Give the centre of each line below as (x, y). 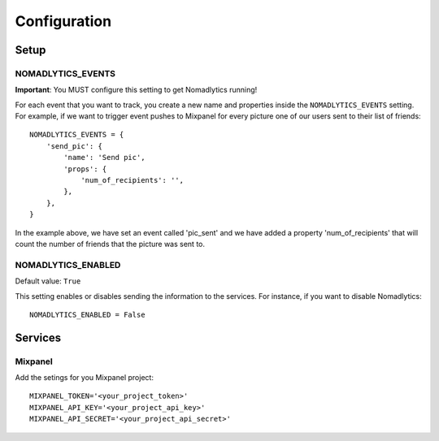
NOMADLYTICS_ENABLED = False (87, 314)
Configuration (63, 21)
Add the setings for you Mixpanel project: (85, 378)
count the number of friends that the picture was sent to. (110, 244)
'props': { (85, 169)
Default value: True (48, 281)
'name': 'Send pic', (104, 158)
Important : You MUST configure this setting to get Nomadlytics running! (136, 90)
